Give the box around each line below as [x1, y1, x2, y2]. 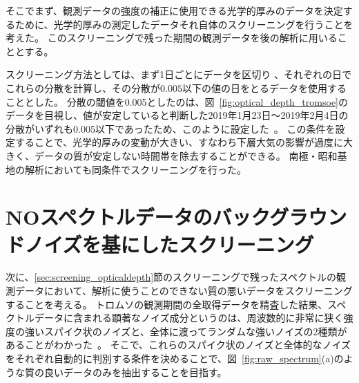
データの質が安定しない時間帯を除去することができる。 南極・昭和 [34, 148, 338, 162]
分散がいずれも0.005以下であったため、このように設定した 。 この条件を [6, 121, 336, 136]
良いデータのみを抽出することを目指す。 [43, 364, 227, 379]
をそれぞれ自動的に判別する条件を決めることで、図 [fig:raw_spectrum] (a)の [6, 351, 344, 365]
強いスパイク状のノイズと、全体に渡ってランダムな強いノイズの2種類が [24, 324, 347, 338]
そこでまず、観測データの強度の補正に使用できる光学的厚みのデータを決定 [6, 3, 343, 17]
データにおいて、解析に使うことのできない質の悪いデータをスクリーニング [14, 283, 353, 298]
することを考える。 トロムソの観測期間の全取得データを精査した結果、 [6, 297, 328, 311]
